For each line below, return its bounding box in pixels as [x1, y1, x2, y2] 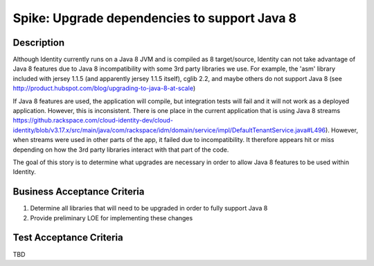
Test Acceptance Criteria [12, 232, 124, 244]
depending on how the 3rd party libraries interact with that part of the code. [12, 145, 229, 154]
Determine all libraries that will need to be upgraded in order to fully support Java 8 [30, 204, 268, 213]
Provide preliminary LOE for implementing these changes [30, 213, 193, 222]
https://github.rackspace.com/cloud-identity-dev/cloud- [12, 116, 173, 125]
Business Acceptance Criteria [12, 186, 145, 197]
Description [12, 37, 65, 48]
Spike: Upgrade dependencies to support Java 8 [12, 10, 297, 26]
